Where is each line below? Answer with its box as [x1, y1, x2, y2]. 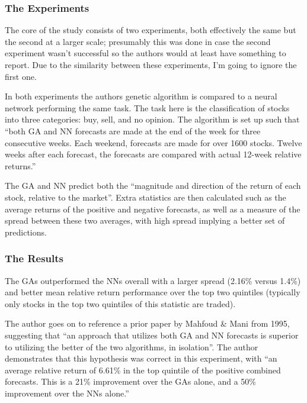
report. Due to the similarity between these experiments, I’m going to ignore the [5, 59, 297, 70]
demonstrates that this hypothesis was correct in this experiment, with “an [5, 352, 277, 365]
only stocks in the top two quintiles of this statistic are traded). [5, 297, 236, 309]
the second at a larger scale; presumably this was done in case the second [5, 35, 271, 47]
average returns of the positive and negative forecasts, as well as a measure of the [5, 202, 300, 215]
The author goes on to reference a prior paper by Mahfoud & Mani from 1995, [5, 317, 290, 330]
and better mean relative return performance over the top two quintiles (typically [5, 286, 300, 298]
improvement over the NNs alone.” [5, 386, 129, 399]
